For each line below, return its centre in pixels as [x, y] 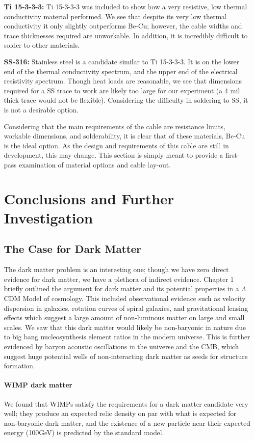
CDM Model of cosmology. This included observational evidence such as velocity [125, 298]
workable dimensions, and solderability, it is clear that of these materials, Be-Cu [125, 136]
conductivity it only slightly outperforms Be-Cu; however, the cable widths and [123, 26]
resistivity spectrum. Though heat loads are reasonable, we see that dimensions [123, 81]
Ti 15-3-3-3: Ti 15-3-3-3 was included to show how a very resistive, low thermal [126, 6]
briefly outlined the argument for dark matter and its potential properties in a [122, 289]
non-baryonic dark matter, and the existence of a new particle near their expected [127, 423]
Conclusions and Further [89, 198]
